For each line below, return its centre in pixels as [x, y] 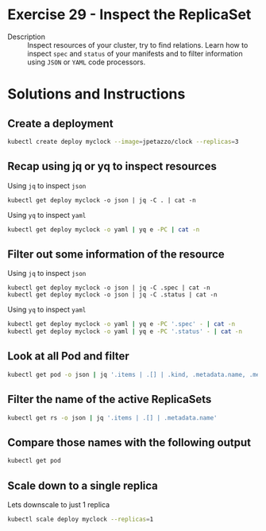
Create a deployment [60, 124]
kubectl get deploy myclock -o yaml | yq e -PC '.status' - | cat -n [125, 331]
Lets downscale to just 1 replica [59, 504]
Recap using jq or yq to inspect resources [112, 167]
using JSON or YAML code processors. [87, 62]
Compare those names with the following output [129, 442]
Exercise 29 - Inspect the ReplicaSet [129, 15]
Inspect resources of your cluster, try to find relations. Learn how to [138, 45]
